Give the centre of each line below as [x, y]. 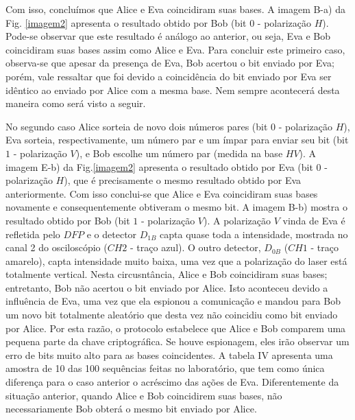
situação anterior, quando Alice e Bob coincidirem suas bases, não [144, 395]
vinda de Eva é [314, 220]
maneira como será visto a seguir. [76, 103]
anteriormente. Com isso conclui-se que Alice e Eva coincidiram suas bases [162, 193]
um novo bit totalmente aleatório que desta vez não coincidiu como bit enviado [172, 315]
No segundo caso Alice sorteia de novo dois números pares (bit [137, 126]
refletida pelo [33, 234]
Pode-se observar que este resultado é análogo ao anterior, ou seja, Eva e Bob [168, 36]
